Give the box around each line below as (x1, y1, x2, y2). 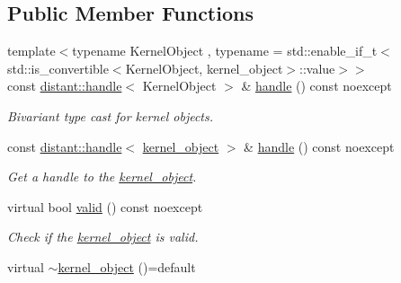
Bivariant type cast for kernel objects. (7, 106, 214, 125)
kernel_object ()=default (58, 257, 196, 276)
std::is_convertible (7, 58, 109, 77)
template (7, 41, 56, 60)
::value (299, 58, 335, 77)
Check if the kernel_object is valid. (7, 227, 199, 246)
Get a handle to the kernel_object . (7, 167, 197, 186)
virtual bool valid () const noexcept (7, 197, 203, 216)
